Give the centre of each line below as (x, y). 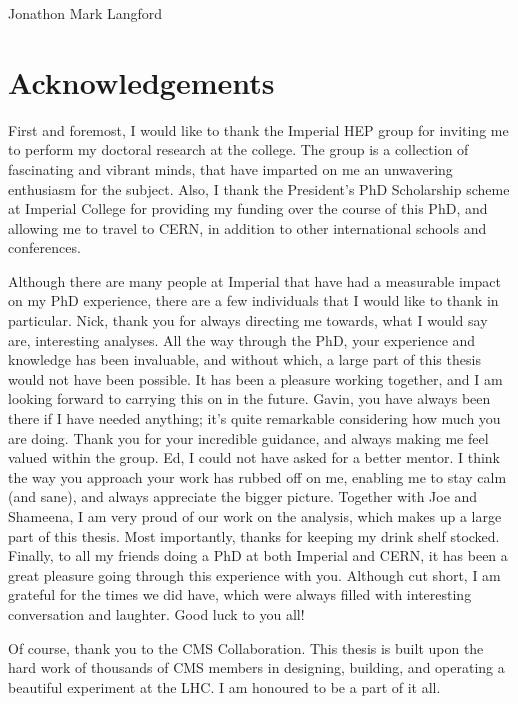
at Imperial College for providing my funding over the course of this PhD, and (248, 208)
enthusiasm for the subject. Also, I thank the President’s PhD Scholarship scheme (259, 188)
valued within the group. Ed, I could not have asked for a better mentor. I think (254, 457)
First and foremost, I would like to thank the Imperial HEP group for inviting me (258, 129)
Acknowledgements (141, 81)
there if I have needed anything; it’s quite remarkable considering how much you (254, 418)
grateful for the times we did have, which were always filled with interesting (240, 594)
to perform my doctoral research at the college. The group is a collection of (238, 149)
